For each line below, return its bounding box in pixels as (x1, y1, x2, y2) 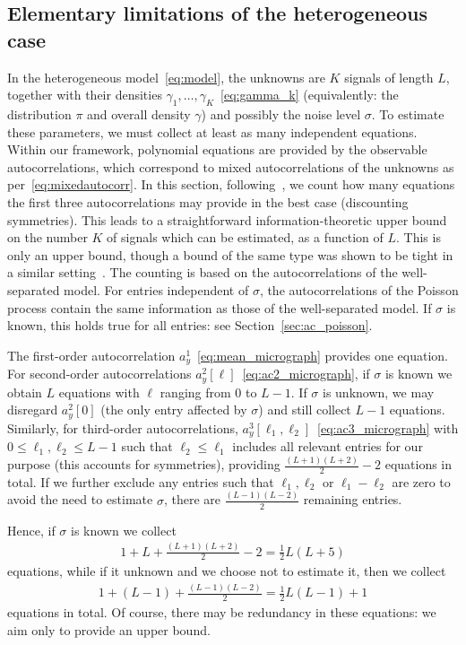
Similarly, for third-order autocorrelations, (7, 418, 238, 437)
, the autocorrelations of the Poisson (259, 280, 459, 299)
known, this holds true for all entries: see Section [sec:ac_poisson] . (7, 316, 373, 335)
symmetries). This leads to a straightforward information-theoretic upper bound (7, 210, 447, 229)
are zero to (392, 472, 451, 491)
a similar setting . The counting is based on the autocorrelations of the (7, 263, 398, 282)
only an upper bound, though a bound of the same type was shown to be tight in (7, 245, 453, 264)
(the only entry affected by (100, 400, 247, 419)
